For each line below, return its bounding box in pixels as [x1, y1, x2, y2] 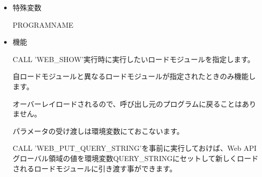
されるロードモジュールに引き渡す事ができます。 [12, 163, 177, 173]
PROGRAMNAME [12, 19, 74, 30]
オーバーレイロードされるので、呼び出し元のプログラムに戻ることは [12, 98, 242, 109]
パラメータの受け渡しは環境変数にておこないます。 [12, 125, 184, 136]
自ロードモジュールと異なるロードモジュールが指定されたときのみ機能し [12, 71, 256, 82]
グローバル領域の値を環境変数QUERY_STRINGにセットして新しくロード [12, 152, 259, 163]
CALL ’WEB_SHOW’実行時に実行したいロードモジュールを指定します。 [12, 53, 255, 64]
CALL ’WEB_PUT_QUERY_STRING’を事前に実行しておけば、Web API [12, 143, 257, 153]
